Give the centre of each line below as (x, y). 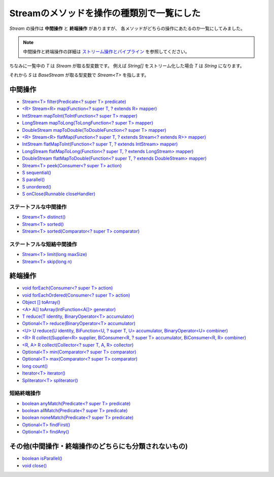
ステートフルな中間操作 (38, 207)
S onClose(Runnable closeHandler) (59, 194)
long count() (35, 366)
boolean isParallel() (42, 458)
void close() (35, 465)
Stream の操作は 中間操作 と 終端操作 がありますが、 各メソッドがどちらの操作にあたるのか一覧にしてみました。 (127, 28)
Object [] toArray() (41, 302)
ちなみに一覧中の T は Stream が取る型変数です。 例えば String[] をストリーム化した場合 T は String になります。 (127, 65)
